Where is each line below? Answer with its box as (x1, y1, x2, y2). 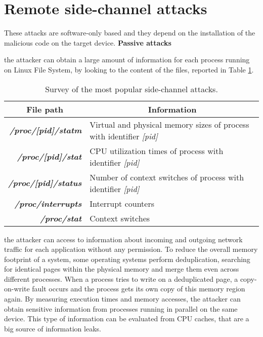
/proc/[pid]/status (8, 177, 82, 189)
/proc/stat (40, 212, 82, 224)
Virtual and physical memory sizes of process (90, 118, 249, 130)
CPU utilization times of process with (90, 144, 224, 157)
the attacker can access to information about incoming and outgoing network (4, 234, 243, 244)
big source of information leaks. (4, 323, 101, 333)
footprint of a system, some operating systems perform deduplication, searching (4, 253, 250, 264)
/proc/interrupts (14, 197, 82, 209)
